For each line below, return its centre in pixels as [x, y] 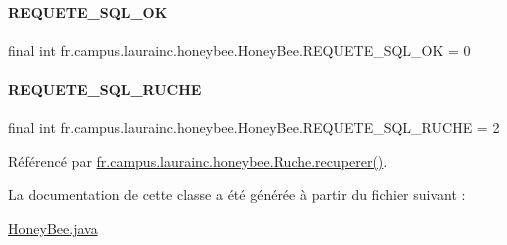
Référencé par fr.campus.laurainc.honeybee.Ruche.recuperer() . [198, 160]
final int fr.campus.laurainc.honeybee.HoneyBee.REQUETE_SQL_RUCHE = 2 [254, 127]
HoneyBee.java [53, 227]
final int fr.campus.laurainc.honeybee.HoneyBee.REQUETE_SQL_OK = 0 [239, 49]
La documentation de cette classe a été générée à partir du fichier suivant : [237, 194]
